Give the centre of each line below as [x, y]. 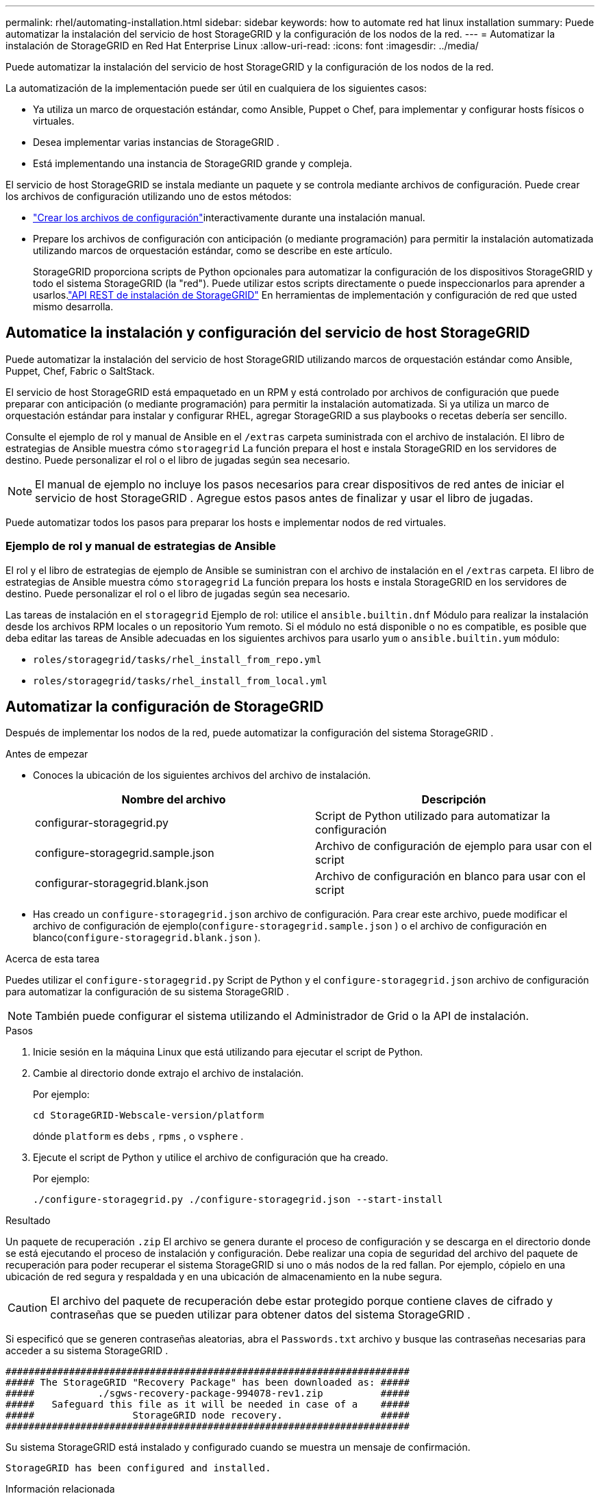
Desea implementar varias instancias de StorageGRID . [156, 142]
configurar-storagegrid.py [102, 823]
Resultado [28, 1221]
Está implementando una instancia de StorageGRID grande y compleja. [192, 163]
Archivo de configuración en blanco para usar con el [450, 876]
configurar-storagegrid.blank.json [122, 883]
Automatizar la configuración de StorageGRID [165, 707]
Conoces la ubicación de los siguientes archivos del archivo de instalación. [202, 775]
